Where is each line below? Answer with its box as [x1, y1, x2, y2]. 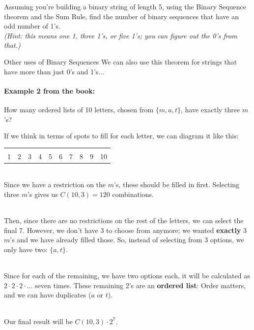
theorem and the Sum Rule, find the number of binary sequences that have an [4, 11, 239, 21]
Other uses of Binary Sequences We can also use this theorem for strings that [4, 56, 237, 66]
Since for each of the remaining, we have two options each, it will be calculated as [4, 270, 250, 281]
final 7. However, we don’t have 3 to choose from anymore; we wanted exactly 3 [4, 225, 247, 235]
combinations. [112, 189, 154, 199]
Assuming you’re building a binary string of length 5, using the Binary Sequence [4, 1, 247, 11]
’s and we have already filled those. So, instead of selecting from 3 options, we [10, 234, 244, 245]
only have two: [4, 244, 48, 254]
